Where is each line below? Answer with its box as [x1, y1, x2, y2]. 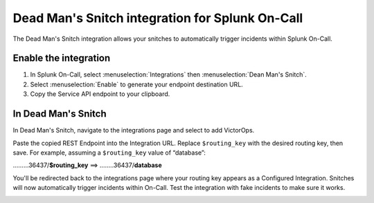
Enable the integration [12, 52, 111, 64]
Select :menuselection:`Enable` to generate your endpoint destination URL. [30, 80, 244, 88]
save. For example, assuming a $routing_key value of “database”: [12, 148, 206, 157]
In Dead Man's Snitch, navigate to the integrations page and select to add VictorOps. [12, 126, 255, 135]
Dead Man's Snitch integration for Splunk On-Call [12, 10, 303, 26]
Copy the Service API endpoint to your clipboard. [30, 90, 170, 98]
